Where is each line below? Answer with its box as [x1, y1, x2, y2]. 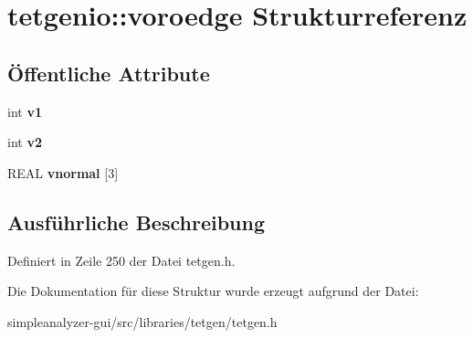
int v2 [7, 132, 42, 152]
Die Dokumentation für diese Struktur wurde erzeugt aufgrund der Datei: [7, 281, 419, 301]
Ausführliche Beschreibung [7, 207, 265, 236]
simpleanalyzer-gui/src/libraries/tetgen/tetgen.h [7, 312, 278, 331]
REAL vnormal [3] [7, 163, 119, 182]
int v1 [7, 101, 42, 121]
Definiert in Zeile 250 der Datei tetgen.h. [7, 250, 236, 269]
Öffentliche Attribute [7, 58, 210, 87]
